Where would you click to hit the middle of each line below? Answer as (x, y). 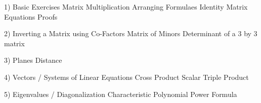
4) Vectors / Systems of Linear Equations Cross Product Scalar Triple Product (126, 77)
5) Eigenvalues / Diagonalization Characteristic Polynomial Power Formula (121, 94)
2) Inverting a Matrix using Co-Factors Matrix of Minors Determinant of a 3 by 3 (131, 33)
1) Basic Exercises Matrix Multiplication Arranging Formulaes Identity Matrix (126, 7)
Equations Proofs (31, 16)
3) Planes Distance (33, 60)
